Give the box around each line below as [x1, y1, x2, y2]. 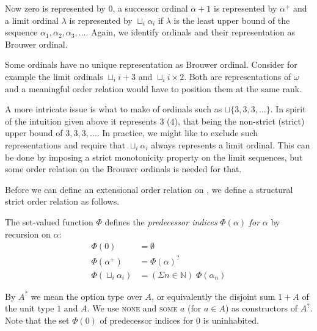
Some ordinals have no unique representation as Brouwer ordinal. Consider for [5, 58, 297, 71]
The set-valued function [5, 215, 93, 228]
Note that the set [5, 313, 70, 326]
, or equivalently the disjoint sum [151, 289, 275, 302]
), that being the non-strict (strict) [174, 114, 305, 127]
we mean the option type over [31, 289, 142, 302]
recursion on [5, 227, 51, 240]
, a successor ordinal [112, 2, 188, 14]
